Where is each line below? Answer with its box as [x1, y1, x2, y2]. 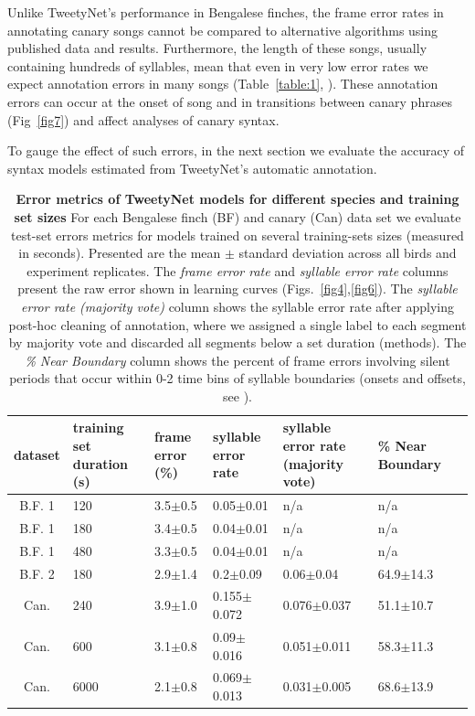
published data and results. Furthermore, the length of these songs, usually [7, 38, 427, 58]
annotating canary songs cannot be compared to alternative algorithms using [7, 20, 438, 39]
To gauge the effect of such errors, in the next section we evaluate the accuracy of [7, 141, 465, 160]
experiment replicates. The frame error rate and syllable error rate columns [26, 261, 449, 280]
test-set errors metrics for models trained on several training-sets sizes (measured [11, 225, 464, 244]
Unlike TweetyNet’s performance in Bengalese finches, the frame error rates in [7, 3, 444, 21]
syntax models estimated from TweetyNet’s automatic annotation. [7, 158, 377, 177]
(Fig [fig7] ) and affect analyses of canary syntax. [7, 110, 280, 129]
